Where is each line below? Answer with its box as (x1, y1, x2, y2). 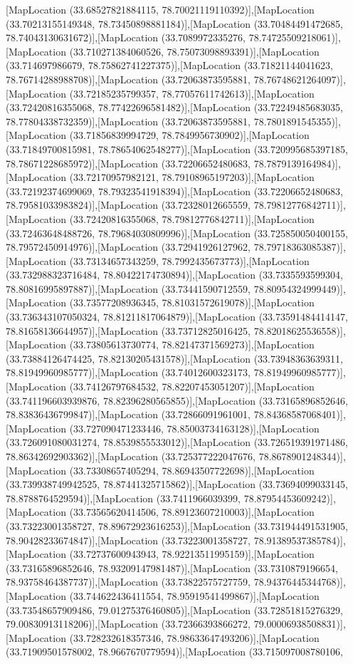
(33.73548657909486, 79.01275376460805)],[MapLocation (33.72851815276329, (6, 602, 343, 617)
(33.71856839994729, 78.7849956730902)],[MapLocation (69, 128, 310, 142)
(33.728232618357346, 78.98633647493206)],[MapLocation (69, 630, 320, 645)
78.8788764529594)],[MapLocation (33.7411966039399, (6, 490, 241, 505)
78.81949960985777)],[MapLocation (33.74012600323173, (6, 365, 251, 380)
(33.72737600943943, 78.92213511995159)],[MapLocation (69, 546, 315, 561)
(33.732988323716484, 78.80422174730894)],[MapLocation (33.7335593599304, (6, 267, 343, 282)
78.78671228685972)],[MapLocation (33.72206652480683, (6, 155, 251, 170)
